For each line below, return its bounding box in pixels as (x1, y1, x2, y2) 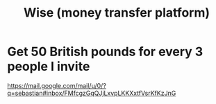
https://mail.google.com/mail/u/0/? (7, 81, 106, 89)
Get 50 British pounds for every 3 (7, 44, 203, 60)
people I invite (7, 59, 90, 74)
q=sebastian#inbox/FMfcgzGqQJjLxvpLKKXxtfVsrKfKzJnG (7, 89, 176, 97)
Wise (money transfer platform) (23, 5, 210, 21)
